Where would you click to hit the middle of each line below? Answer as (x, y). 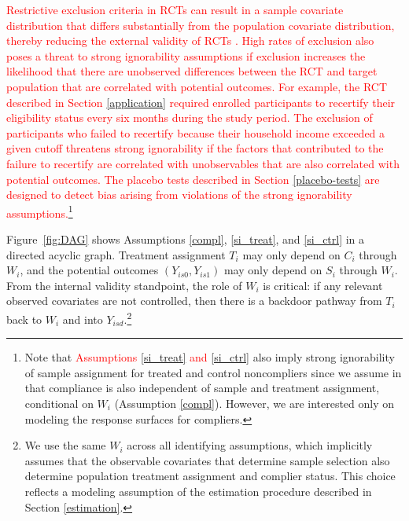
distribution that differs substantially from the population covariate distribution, (201, 25)
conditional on (59, 403)
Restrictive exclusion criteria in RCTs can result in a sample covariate (175, 9)
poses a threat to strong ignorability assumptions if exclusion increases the (186, 55)
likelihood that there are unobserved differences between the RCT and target (192, 71)
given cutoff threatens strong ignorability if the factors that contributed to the (195, 148)
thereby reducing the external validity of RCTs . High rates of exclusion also (190, 40)
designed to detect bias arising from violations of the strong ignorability (179, 194)
